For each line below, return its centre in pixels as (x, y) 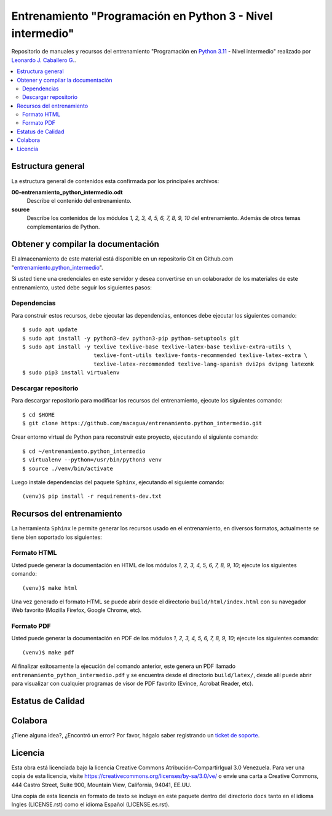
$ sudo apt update (50, 330)
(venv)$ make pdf (48, 652)
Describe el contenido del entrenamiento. (79, 201)
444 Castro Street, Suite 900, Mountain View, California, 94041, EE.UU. (101, 785)
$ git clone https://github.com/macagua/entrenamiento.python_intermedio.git (142, 423)
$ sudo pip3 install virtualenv (71, 373)
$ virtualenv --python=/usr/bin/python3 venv (92, 460)
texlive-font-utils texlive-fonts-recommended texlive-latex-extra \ (200, 355)
